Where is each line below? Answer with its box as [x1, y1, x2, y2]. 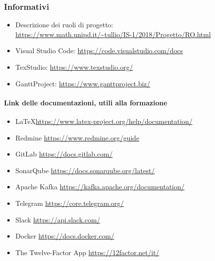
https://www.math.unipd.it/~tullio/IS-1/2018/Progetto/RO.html [15, 29, 211, 39]
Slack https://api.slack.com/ [15, 214, 100, 224]
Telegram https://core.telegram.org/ [15, 198, 124, 208]
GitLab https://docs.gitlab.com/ [15, 149, 113, 159]
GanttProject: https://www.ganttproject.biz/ [15, 78, 150, 88]
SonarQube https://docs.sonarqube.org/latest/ [15, 165, 155, 175]
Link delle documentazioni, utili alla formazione [4, 97, 167, 107]
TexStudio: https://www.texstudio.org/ [15, 62, 133, 72]
